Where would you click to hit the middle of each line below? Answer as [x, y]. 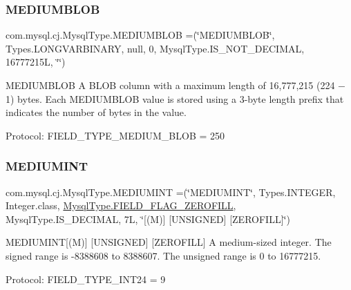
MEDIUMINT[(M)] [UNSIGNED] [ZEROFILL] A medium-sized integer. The [169, 242]
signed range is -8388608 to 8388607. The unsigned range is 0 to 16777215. [163, 255]
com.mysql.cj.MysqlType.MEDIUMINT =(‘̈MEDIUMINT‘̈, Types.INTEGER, [171, 192]
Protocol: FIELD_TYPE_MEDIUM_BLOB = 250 [115, 135]
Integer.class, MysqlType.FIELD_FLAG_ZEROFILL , [121, 205]
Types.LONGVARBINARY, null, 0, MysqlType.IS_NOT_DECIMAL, [155, 48]
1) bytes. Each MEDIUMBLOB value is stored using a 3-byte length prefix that [175, 98]
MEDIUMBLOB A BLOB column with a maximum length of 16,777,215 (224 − [175, 85]
